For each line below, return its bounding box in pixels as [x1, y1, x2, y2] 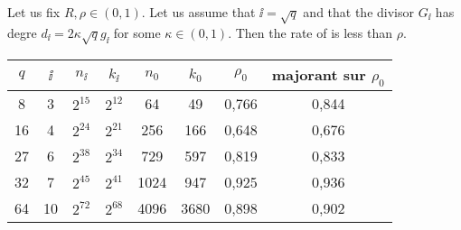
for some [113, 23, 161, 41]
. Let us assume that [141, 3, 256, 21]
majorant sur [271, 63, 366, 85]
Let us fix [7, 3, 61, 21]
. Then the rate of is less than [228, 23, 393, 41]
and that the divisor [303, 3, 414, 21]
